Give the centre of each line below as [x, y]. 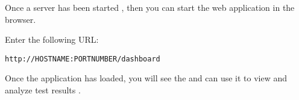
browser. [20, 19]
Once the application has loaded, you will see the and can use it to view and [146, 78]
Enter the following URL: [52, 39]
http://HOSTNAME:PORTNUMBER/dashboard [83, 59]
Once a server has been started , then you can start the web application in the [150, 7]
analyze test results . [43, 90]
